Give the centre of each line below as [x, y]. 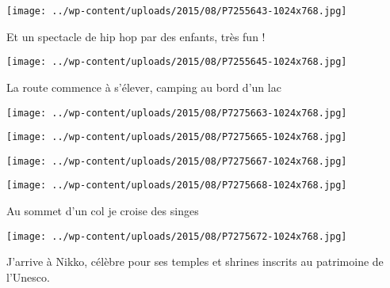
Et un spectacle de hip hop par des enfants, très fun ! [136, 36]
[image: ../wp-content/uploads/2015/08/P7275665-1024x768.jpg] [177, 137]
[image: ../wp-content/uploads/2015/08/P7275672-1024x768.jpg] [177, 236]
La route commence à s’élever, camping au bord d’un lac [144, 87]
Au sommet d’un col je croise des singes [103, 211]
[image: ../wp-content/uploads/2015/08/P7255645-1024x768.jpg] [177, 62]
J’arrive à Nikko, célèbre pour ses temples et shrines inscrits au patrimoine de [195, 261]
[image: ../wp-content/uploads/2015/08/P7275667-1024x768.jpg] [177, 161]
